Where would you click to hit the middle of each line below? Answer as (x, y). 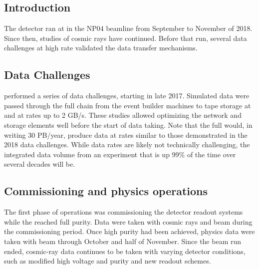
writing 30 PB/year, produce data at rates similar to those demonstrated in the (126, 134)
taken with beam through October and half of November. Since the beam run (123, 241)
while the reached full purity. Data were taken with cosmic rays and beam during (128, 221)
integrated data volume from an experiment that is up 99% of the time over (120, 154)
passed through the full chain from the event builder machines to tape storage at (128, 105)
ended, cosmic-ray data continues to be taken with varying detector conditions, (125, 251)
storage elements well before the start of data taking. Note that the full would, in (128, 125)
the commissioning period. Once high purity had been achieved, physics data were (129, 231)
